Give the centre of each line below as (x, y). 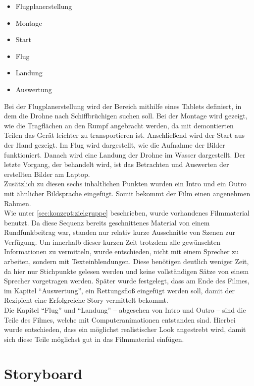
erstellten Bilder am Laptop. (47, 174)
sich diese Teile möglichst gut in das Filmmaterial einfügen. (94, 339)
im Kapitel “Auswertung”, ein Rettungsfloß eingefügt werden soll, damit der (120, 290)
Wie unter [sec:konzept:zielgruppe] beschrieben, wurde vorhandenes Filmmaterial (127, 213)
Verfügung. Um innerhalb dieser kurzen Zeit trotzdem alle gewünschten (112, 242)
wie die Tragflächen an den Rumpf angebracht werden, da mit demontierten (119, 125)
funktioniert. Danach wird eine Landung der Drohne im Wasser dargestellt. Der (125, 154)
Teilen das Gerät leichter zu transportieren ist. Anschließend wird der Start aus (125, 135)
